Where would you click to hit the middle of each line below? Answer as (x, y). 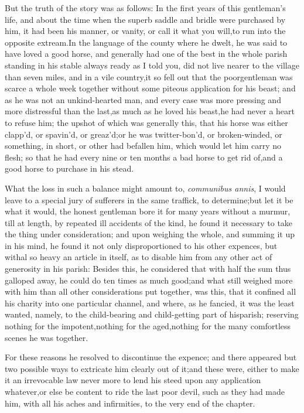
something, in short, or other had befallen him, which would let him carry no (143, 146)
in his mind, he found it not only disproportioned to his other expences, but (141, 245)
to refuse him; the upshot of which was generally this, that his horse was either (146, 122)
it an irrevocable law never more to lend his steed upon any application (133, 380)
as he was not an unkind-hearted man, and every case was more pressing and (143, 99)
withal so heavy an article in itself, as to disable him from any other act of (139, 257)
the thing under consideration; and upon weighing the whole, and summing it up (150, 234)
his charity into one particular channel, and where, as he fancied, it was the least (150, 303)
